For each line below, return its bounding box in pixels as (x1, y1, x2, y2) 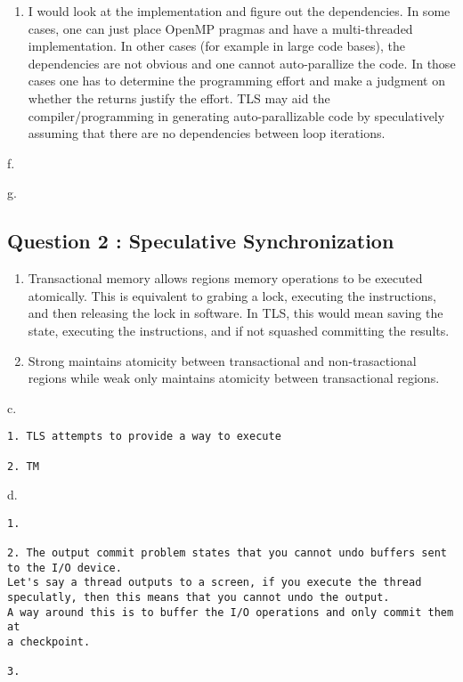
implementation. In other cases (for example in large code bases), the (28, 37, 405, 55)
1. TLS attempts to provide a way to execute (7, 430, 281, 443)
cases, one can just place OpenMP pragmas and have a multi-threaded (28, 19, 413, 37)
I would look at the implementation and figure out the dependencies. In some (28, 2, 451, 20)
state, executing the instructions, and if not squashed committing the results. (28, 321, 450, 339)
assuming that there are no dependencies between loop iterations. (28, 124, 386, 142)
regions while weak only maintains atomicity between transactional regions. (28, 369, 440, 387)
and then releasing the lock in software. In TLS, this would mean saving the (28, 304, 443, 322)
